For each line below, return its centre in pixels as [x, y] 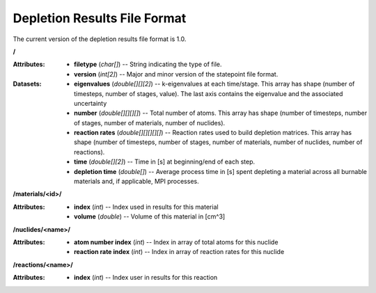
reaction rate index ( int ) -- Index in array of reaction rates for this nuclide [179, 252]
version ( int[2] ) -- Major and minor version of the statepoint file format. [176, 74]
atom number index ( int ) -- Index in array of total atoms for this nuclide [176, 242]
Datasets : [27, 84]
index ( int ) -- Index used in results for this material [146, 207]
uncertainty [91, 103]
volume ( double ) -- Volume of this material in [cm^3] [150, 216]
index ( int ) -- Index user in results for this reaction [146, 278]
